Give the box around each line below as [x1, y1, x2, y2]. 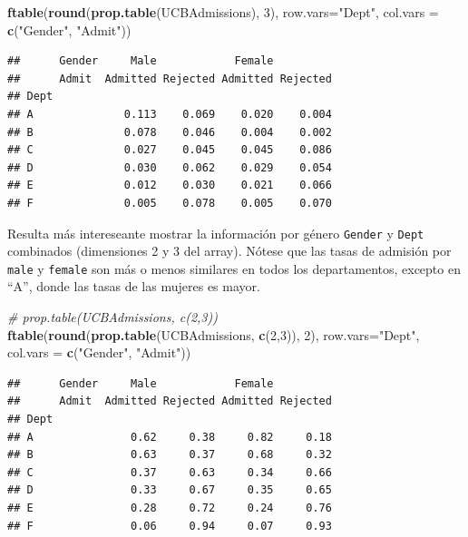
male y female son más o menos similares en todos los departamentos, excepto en [7, 259, 461, 278]
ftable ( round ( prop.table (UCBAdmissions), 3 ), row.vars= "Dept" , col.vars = [7, 3, 439, 21]
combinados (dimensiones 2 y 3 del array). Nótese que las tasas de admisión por [7, 241, 452, 260]
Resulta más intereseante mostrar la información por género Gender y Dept [7, 223, 424, 242]
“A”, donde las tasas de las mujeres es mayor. [7, 277, 260, 296]
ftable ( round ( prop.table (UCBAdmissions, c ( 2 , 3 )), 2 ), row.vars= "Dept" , [7, 325, 420, 344]
